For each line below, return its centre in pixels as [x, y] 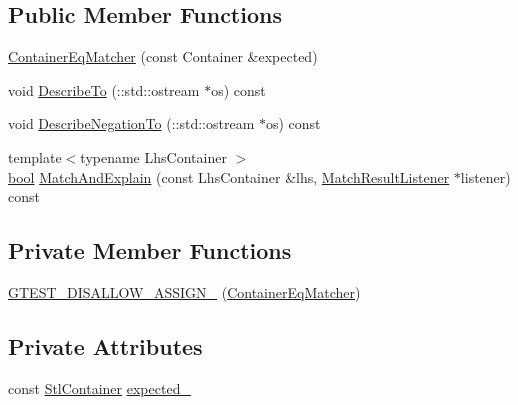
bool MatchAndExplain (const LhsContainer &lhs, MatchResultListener [229, 176]
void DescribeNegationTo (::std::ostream [131, 123]
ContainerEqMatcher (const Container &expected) [163, 56]
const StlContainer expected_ [99, 387]
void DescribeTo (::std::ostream [104, 89]
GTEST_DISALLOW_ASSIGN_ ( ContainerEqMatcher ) [184, 291]
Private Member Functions [150, 250]
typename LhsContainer [153, 156]
